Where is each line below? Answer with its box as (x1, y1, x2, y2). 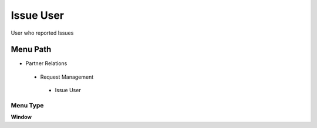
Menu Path (11, 45, 52, 55)
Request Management (40, 73, 94, 80)
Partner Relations (25, 60, 68, 67)
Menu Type (11, 102, 44, 109)
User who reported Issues (11, 29, 74, 36)
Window (11, 113, 32, 120)
